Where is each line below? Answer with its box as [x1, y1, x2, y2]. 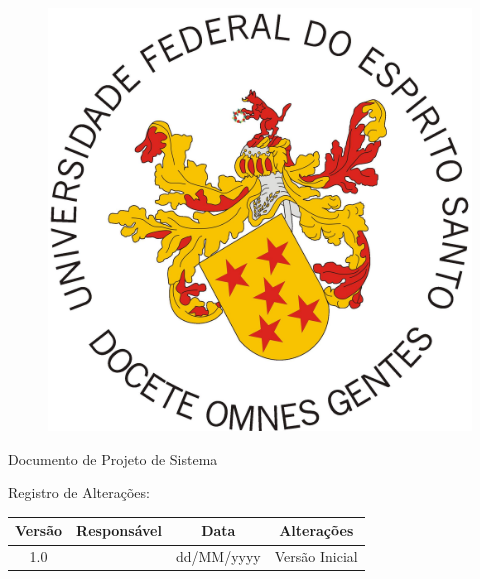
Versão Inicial [274, 546, 358, 567]
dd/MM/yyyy [175, 546, 261, 567]
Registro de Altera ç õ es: [8, 482, 150, 503]
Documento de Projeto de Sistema [8, 448, 218, 469]
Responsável [76, 520, 162, 541]
